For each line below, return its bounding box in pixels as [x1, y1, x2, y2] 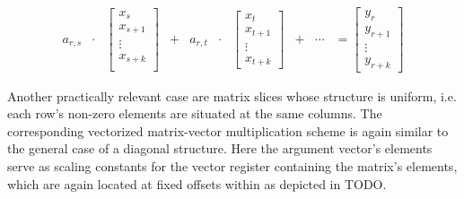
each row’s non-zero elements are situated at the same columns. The [7, 104, 382, 123]
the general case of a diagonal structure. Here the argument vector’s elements [7, 139, 433, 158]
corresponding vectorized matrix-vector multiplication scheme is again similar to [7, 121, 449, 140]
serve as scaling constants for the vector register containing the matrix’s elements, [7, 156, 458, 175]
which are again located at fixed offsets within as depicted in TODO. [7, 174, 387, 193]
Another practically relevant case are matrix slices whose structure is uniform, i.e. [7, 86, 457, 105]
